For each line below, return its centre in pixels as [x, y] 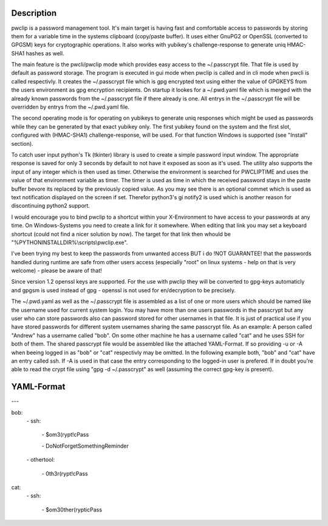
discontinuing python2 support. [51, 206]
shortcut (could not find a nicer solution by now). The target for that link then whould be [121, 234]
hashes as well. [45, 53]
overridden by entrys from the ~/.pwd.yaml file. [70, 107]
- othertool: [40, 460]
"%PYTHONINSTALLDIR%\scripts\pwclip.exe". [70, 242]
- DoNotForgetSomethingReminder [85, 446]
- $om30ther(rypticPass [72, 510]
